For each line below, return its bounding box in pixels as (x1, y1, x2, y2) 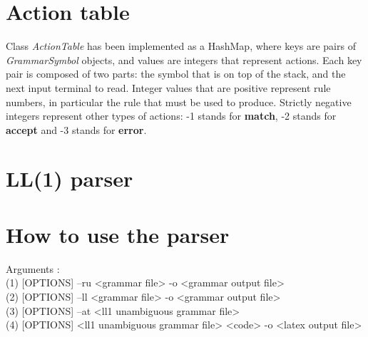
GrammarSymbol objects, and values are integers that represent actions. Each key (6, 52, 362, 67)
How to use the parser (6, 219, 230, 249)
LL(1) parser (6, 164, 133, 193)
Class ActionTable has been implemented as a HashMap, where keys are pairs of (6, 38, 356, 53)
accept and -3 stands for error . (6, 122, 147, 137)
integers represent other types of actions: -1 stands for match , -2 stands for (6, 108, 337, 123)
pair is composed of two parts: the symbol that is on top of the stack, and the (6, 66, 346, 81)
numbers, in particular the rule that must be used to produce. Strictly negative (6, 94, 352, 109)
